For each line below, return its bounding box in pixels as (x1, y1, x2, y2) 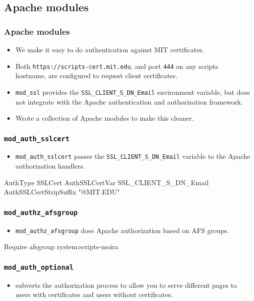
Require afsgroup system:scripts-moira (4, 241, 118, 252)
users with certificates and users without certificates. (15, 289, 173, 300)
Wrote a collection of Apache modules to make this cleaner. (15, 113, 194, 123)
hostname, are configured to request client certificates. (15, 70, 178, 81)
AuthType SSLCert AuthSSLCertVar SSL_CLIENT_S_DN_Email (4, 177, 209, 187)
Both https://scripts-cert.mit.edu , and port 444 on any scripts (15, 61, 218, 71)
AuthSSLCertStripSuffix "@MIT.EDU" (4, 187, 120, 197)
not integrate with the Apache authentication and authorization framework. (15, 96, 243, 107)
